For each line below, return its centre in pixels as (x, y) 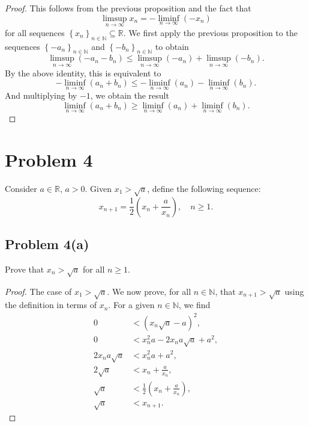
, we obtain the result (130, 95)
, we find (194, 305)
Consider (21, 188)
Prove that (25, 269)
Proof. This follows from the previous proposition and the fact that (128, 8)
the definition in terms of (51, 305)
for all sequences (35, 32)
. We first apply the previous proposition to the (210, 32)
